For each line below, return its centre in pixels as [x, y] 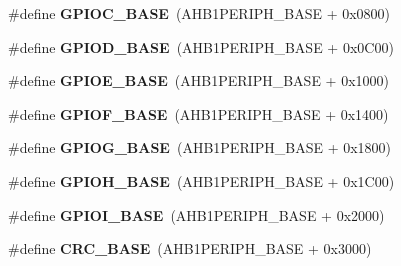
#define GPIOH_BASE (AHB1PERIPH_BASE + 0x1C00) [201, 180]
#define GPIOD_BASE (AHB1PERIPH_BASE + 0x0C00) [201, 46]
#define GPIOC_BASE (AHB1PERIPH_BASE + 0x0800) [199, 13]
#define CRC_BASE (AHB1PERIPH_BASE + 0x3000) [190, 248]
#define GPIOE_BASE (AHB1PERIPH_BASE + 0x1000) [198, 80]
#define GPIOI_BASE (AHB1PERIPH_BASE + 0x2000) [196, 214]
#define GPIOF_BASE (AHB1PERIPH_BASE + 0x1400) [198, 113]
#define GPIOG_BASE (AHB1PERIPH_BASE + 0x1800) [200, 147]
